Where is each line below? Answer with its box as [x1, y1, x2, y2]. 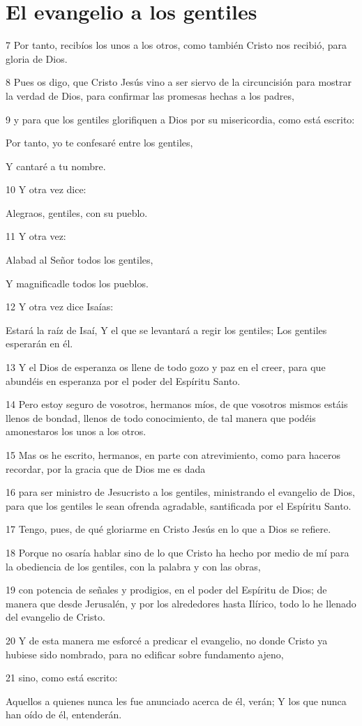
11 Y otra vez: [6, 229, 66, 243]
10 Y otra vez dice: [6, 182, 86, 197]
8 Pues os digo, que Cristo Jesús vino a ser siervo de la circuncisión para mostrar [6, 75, 352, 89]
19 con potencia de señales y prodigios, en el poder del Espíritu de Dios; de [6, 582, 327, 597]
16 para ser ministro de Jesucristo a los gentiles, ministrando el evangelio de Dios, [6, 485, 355, 499]
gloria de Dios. [6, 51, 68, 66]
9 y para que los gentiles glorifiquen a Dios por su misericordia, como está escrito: [6, 112, 355, 126]
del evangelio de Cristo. [6, 610, 105, 624]
